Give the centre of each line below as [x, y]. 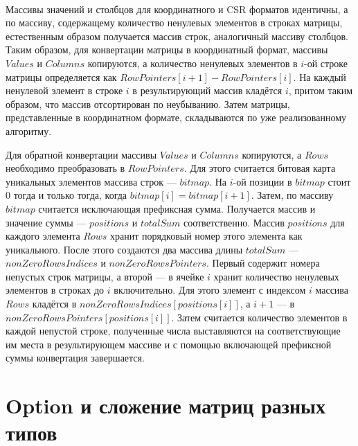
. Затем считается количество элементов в [259, 317]
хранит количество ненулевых [276, 276]
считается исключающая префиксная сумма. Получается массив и [177, 208]
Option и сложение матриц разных [165, 405]
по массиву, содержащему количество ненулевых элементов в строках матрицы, [174, 23]
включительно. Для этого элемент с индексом [210, 290]
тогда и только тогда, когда [70, 195]
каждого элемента [43, 236]
